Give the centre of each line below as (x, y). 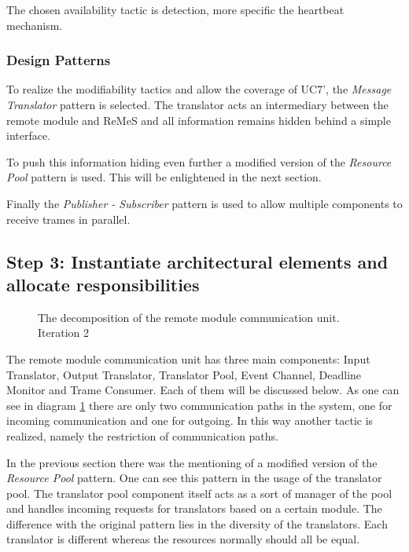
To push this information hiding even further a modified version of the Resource (199, 161)
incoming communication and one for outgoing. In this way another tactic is (190, 420)
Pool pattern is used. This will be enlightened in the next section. (164, 177)
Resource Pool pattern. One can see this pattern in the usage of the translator (194, 478)
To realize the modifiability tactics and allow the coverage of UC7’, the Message (199, 89)
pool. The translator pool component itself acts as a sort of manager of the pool (199, 493)
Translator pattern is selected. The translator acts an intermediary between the (197, 104)
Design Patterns (59, 60)
